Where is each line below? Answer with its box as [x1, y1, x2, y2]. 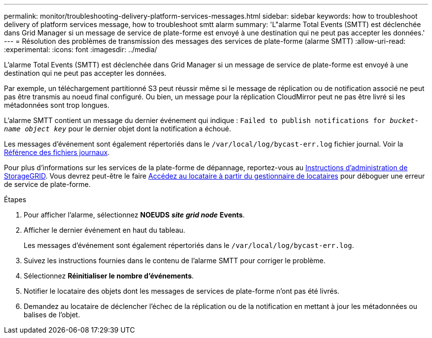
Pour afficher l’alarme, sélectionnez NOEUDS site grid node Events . [24, 211, 245, 219]
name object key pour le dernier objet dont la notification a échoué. [4, 124, 231, 133]
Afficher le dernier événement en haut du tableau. [24, 226, 185, 234]
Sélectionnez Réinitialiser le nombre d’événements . [24, 272, 194, 280]
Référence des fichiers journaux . [4, 148, 110, 156]
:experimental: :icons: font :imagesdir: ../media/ [4, 45, 157, 54]
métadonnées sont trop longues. [4, 101, 109, 109]
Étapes [4, 195, 27, 204]
